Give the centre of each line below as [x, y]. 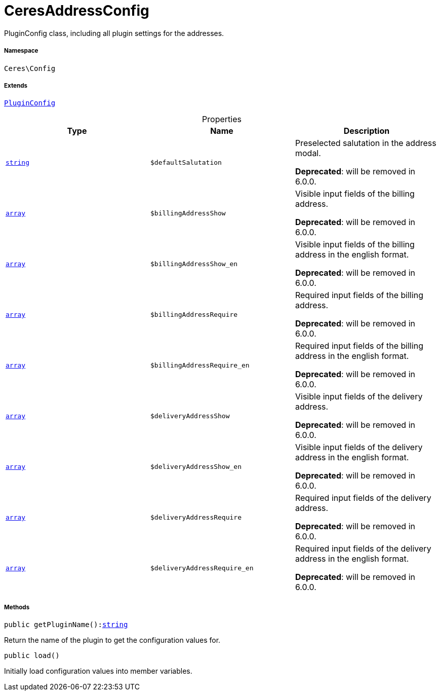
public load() [32, 656]
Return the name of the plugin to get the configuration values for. [112, 640]
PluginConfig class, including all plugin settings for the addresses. [114, 33]
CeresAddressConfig [77, 11]
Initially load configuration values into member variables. [98, 671]
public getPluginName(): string [66, 625]
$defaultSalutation [186, 162]
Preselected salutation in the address [366, 143]
